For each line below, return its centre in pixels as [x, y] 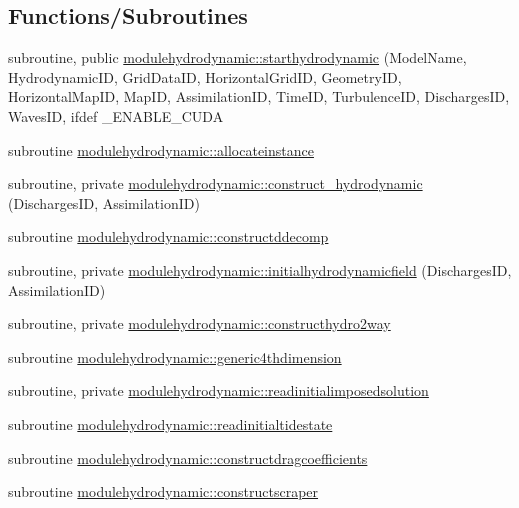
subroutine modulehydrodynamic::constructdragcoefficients [188, 457]
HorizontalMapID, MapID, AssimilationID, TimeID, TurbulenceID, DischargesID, [259, 96]
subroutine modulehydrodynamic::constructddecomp [168, 236]
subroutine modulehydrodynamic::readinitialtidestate [170, 423]
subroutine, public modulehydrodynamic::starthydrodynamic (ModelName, [237, 57]
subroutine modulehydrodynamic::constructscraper [163, 491]
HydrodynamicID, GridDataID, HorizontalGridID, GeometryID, [205, 76]
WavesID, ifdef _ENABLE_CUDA [116, 115]
